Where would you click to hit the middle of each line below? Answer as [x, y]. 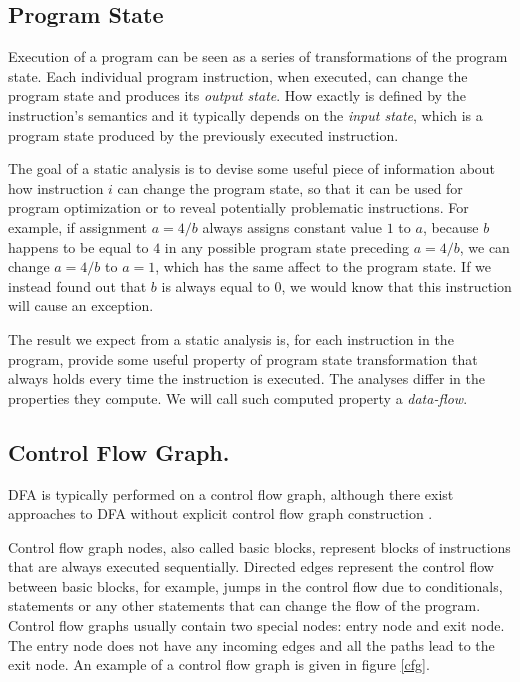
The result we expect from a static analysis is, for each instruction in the [231, 338]
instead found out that [77, 285]
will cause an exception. [81, 305]
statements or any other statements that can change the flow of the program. [244, 605]
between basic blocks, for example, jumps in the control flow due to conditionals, [255, 585]
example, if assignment [77, 226]
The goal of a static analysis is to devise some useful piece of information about [252, 168]
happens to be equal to [78, 246]
